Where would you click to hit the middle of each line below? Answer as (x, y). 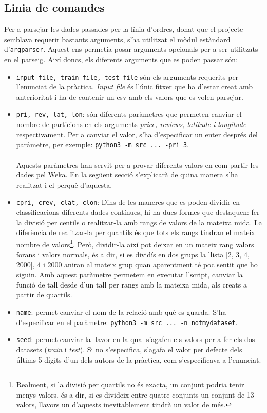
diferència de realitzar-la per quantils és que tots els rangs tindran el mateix (136, 232)
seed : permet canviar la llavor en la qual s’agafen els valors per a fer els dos (136, 339)
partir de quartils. (44, 294)
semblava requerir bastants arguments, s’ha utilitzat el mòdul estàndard (117, 39)
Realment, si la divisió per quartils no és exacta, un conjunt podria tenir (130, 384)
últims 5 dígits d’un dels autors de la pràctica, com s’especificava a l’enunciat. (139, 359)
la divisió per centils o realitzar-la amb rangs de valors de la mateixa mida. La (139, 222)
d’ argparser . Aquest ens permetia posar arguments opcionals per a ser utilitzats (131, 49)
